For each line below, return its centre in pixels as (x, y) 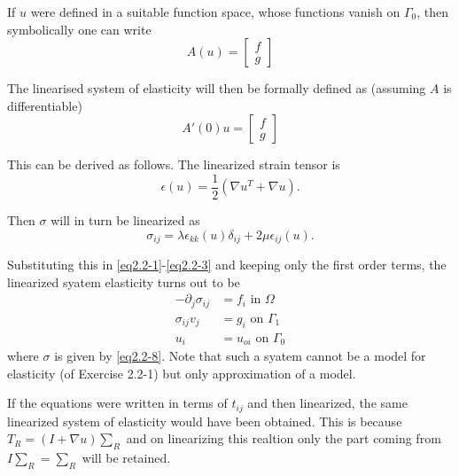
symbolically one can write (79, 29)
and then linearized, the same (327, 403)
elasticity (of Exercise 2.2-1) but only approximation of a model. (182, 373)
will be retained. (126, 458)
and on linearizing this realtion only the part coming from (284, 438)
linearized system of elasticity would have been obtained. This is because (205, 421)
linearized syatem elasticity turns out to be (124, 281)
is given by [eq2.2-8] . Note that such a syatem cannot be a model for (240, 356)
